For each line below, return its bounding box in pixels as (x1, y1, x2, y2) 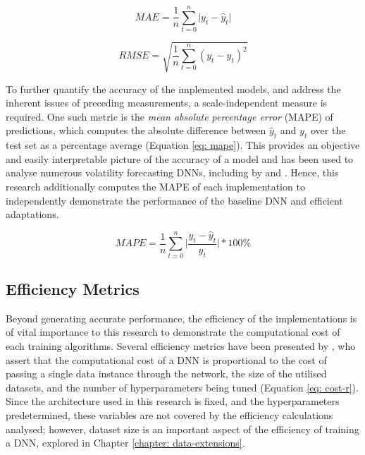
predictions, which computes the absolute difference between (6, 123, 266, 138)
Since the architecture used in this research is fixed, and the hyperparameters (6, 394, 340, 408)
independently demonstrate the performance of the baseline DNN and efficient (6, 193, 343, 207)
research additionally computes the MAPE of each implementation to (6, 179, 305, 194)
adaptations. (6, 207, 59, 222)
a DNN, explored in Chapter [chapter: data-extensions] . (6, 435, 245, 450)
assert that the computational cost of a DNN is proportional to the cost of (6, 352, 327, 367)
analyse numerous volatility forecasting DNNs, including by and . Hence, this (6, 165, 339, 180)
